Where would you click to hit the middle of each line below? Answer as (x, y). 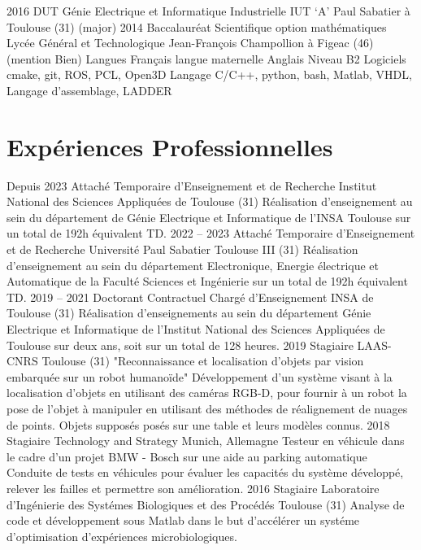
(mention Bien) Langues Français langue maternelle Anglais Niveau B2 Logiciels (206, 58)
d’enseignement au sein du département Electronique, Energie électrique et (193, 265)
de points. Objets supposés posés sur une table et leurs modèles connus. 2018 (198, 424)
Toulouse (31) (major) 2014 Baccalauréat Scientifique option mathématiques (197, 26)
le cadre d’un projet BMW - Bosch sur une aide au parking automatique (187, 456)
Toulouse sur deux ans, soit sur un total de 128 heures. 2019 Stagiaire (180, 345)
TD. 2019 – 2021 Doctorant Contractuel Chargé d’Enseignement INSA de (190, 297)
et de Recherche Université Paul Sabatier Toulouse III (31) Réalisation (182, 249)
